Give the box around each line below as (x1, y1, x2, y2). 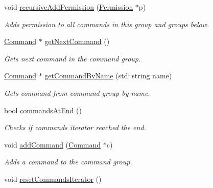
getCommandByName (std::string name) (44, 70, 172, 81)
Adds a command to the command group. (4, 156, 132, 167)
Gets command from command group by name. (4, 87, 150, 98)
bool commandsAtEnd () (4, 105, 82, 115)
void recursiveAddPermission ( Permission (4, 2, 133, 12)
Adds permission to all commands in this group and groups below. (4, 18, 209, 29)
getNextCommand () (44, 36, 110, 47)
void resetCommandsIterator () (4, 173, 102, 184)
